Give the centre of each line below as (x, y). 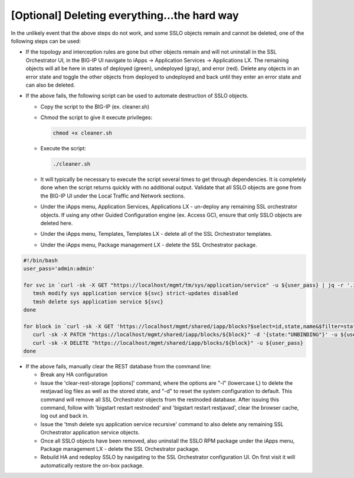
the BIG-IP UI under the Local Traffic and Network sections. (113, 196)
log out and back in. (65, 416)
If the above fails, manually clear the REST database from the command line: (119, 366)
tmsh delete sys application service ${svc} (98, 301)
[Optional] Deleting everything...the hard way (125, 15)
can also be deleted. (50, 85)
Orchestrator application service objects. (90, 433)
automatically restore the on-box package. (92, 465)
